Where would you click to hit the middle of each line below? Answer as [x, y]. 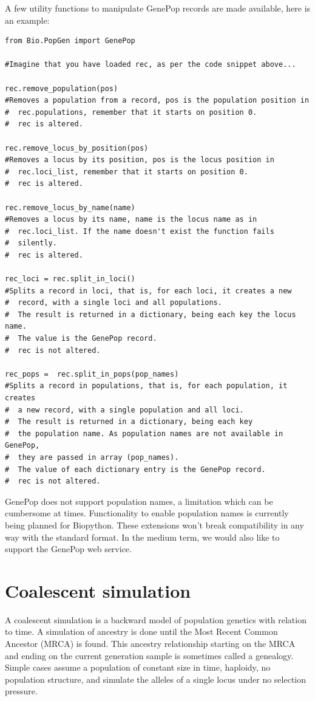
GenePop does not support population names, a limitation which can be [139, 501]
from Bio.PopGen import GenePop [70, 41]
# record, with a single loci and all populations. [113, 303]
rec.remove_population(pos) [62, 88]
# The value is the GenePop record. [81, 339]
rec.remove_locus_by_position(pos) [77, 148]
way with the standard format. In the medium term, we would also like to [142, 537]
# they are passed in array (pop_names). [92, 457]
